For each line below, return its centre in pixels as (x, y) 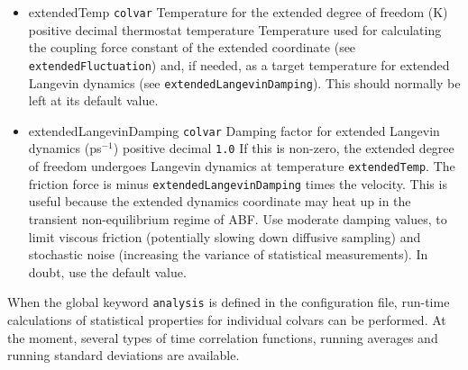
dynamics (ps (65, 148)
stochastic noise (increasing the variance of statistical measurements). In (228, 254)
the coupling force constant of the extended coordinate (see (192, 47)
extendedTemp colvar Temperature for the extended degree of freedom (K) (238, 12)
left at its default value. (93, 100)
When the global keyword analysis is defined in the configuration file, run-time (229, 302)
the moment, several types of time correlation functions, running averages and (223, 337)
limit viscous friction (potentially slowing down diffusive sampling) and (225, 236)
